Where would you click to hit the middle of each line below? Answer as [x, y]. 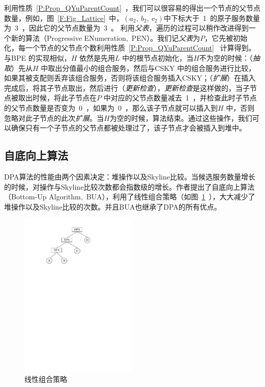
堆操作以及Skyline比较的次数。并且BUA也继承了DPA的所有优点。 [113, 206]
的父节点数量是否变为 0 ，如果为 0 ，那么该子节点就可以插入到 [111, 107]
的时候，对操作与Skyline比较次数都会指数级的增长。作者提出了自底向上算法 [129, 186]
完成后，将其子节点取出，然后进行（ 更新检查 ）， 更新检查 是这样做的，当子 [127, 87]
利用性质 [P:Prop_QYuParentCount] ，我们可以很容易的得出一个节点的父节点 [132, 8]
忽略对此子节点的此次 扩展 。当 [54, 118]
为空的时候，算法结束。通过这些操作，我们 [181, 118]
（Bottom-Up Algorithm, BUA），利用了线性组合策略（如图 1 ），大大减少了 [130, 197]
